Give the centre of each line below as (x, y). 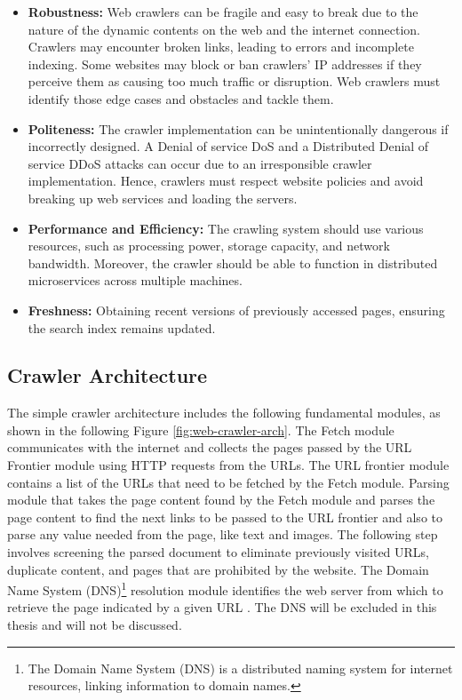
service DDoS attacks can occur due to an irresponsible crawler (200, 163)
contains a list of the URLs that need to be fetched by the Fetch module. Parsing (228, 482)
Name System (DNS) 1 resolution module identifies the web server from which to (225, 589)
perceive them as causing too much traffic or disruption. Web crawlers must (234, 81)
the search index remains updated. (122, 327)
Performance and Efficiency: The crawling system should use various (226, 228)
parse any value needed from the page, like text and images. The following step (223, 534)
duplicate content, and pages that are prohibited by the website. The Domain (218, 569)
